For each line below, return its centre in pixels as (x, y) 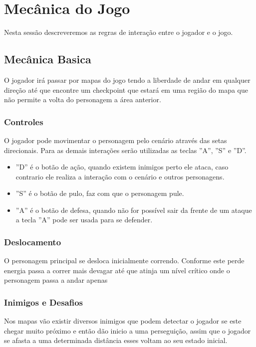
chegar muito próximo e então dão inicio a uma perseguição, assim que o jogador (128, 330)
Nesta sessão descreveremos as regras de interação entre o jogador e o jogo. (119, 32)
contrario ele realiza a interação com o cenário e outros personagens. (120, 176)
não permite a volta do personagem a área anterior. (83, 99)
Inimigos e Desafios (43, 302)
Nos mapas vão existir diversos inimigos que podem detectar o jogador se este (123, 321)
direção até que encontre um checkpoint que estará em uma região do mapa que (126, 89)
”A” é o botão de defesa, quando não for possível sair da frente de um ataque (134, 210)
